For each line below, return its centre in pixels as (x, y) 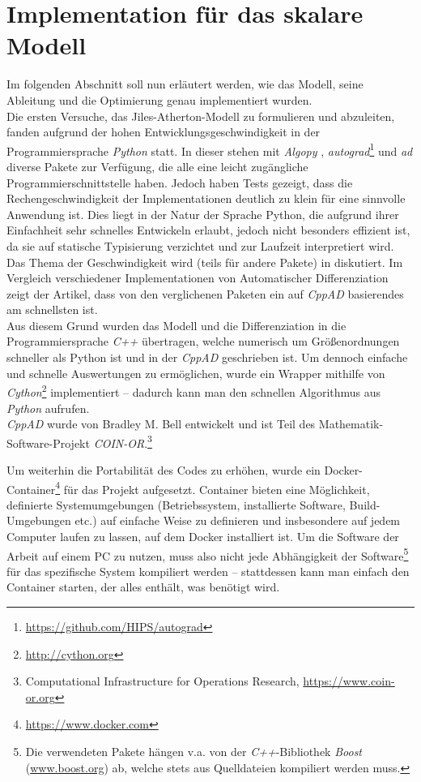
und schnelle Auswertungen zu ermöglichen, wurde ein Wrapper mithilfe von (196, 373)
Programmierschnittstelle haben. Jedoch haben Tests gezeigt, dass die (180, 182)
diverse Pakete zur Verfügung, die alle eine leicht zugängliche (157, 166)
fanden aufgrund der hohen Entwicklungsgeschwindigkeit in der (164, 132)
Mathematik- (351, 424)
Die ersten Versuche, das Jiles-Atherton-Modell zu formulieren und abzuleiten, (201, 116)
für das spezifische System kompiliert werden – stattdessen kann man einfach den (208, 571)
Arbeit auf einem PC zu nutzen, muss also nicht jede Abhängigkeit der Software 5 (208, 554)
